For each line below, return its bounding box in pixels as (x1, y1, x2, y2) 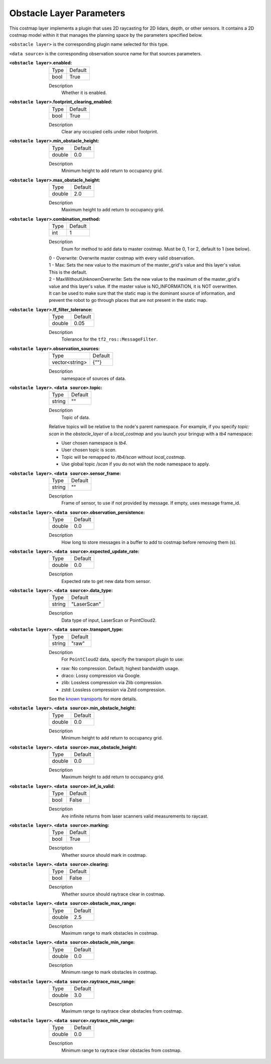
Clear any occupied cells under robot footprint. (61, 129, 159, 135)
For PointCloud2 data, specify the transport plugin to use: (61, 657, 184, 663)
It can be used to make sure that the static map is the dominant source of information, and (49, 290, 235, 296)
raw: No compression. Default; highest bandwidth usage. (61, 666, 180, 672)
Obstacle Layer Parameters (9, 8, 125, 19)
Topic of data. (61, 414, 90, 420)
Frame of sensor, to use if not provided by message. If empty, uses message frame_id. (61, 500, 240, 506)
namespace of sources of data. (61, 375, 126, 381)
